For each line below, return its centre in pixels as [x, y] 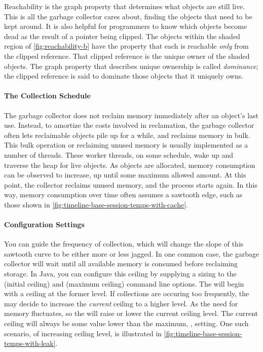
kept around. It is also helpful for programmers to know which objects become [126, 26]
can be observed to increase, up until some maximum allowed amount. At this [125, 175]
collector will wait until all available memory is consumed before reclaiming [121, 263]
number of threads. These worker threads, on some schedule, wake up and [119, 154]
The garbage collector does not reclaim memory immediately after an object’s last [131, 115]
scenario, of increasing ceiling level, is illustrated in [83, 333]
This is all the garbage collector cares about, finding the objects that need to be [128, 16]
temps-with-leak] [30, 343]
